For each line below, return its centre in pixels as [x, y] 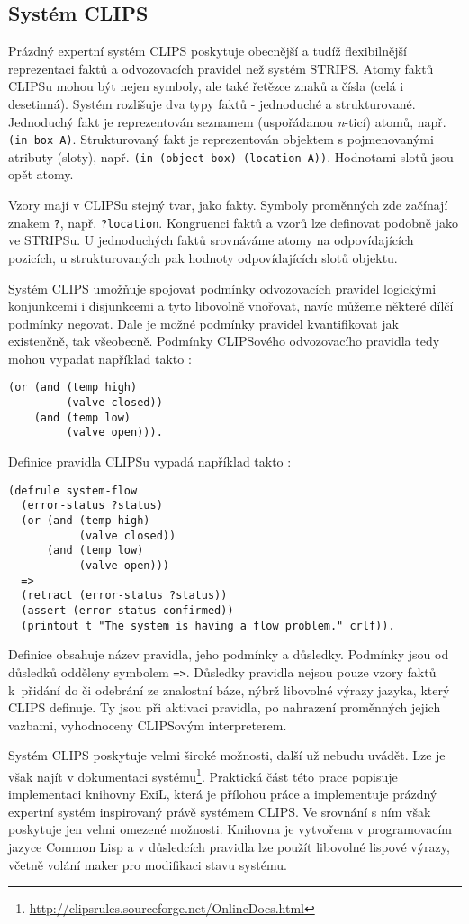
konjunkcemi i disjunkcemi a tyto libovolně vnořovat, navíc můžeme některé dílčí [231, 306]
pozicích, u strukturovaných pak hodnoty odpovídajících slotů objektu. [203, 257]
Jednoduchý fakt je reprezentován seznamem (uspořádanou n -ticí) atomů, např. [227, 121]
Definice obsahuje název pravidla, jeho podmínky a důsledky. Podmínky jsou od [229, 654]
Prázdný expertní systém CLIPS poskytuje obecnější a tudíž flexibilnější [207, 51]
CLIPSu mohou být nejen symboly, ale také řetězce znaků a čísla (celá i [206, 86]
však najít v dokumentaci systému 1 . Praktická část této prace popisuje [203, 775]
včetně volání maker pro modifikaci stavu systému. [148, 864]
